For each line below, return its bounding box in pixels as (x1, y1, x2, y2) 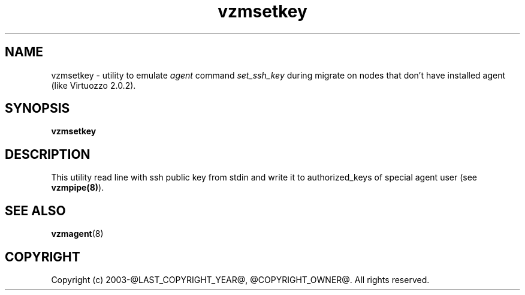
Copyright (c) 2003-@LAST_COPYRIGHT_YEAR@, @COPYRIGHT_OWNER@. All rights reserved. (51, 274, 430, 285)
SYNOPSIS (5, 101, 70, 116)
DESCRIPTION (5, 146, 90, 162)
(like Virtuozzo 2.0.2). (51, 80, 136, 91)
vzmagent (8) (51, 228, 104, 239)
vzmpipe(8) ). (51, 182, 104, 193)
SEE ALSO (5, 203, 66, 218)
